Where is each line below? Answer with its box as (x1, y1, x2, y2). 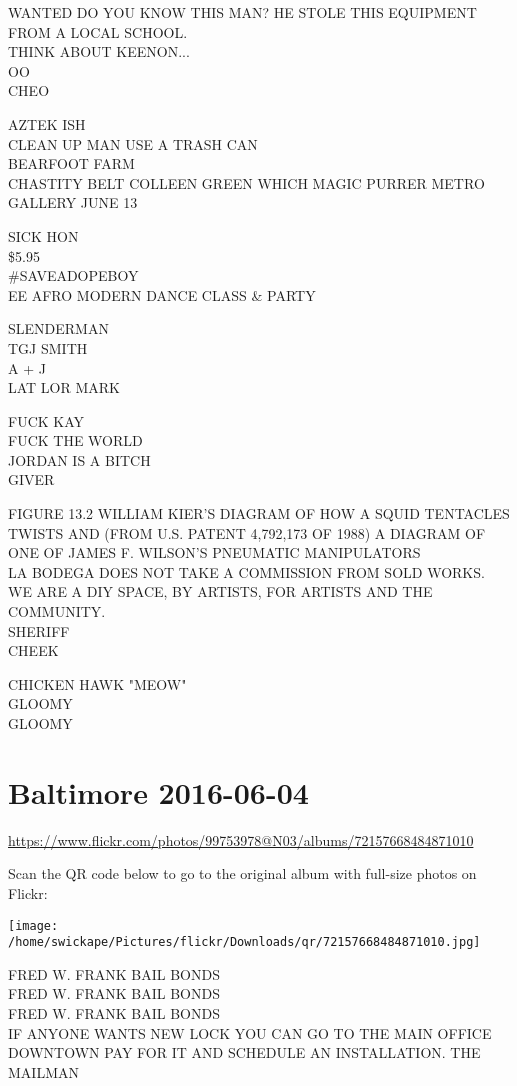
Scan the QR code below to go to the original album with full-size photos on (8, 863, 477, 884)
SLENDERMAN (8, 318, 109, 339)
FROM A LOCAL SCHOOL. (8, 21, 188, 42)
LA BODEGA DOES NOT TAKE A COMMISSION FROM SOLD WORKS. (8, 561, 485, 582)
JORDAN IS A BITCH (8, 449, 151, 470)
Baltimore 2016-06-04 (8, 771, 309, 812)
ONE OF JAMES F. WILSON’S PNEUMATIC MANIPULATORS (8, 542, 421, 563)
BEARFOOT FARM (8, 153, 135, 174)
